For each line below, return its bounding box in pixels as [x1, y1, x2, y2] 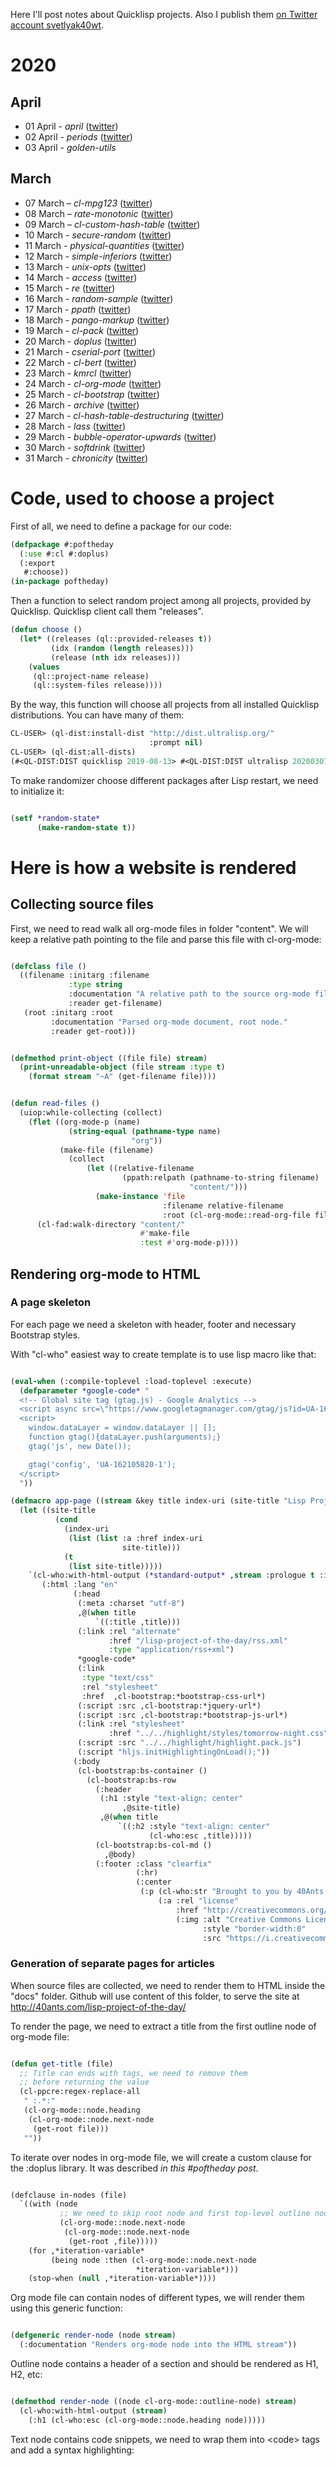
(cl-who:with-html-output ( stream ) [19, 2405, 168, 2416]
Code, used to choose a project [10, 487, 275, 509]
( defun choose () [10, 625, 83, 635]
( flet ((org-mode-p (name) [28, 1117, 141, 1127]
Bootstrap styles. [10, 1329, 81, 1341]
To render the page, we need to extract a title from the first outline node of [10, 2020, 317, 2032]
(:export [19, 558, 56, 568]
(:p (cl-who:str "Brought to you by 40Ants [139, 1887, 325, 1897]
